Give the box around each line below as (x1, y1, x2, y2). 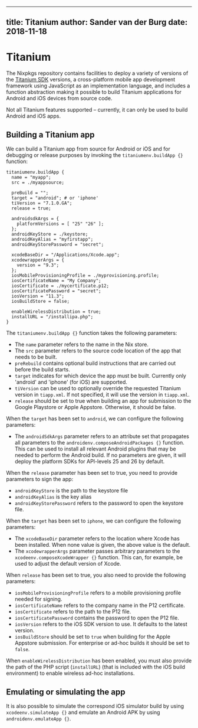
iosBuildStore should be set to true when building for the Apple (14, 633, 171, 641)
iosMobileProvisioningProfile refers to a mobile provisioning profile (14, 589, 181, 596)
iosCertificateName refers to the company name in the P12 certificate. (14, 602, 186, 609)
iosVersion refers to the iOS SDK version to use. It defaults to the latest (14, 621, 187, 628)
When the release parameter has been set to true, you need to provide (6, 469, 178, 476)
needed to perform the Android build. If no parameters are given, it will (14, 452, 186, 459)
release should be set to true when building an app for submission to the (14, 397, 192, 404)
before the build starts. (14, 366, 71, 373)
